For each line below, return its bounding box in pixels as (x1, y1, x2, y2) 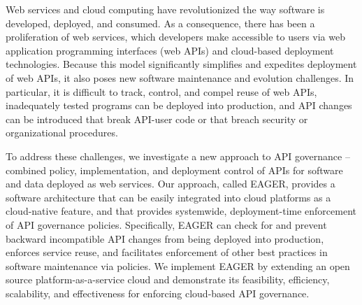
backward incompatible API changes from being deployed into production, (6, 231, 324, 246)
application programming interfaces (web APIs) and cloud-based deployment (6, 43, 334, 57)
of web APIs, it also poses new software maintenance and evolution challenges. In (6, 70, 354, 85)
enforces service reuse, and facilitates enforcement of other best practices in (6, 245, 328, 260)
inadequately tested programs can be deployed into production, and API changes (6, 98, 352, 113)
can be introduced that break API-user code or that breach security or (6, 111, 308, 126)
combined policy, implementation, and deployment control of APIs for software (6, 162, 343, 177)
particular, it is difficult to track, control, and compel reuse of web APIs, (6, 84, 317, 99)
